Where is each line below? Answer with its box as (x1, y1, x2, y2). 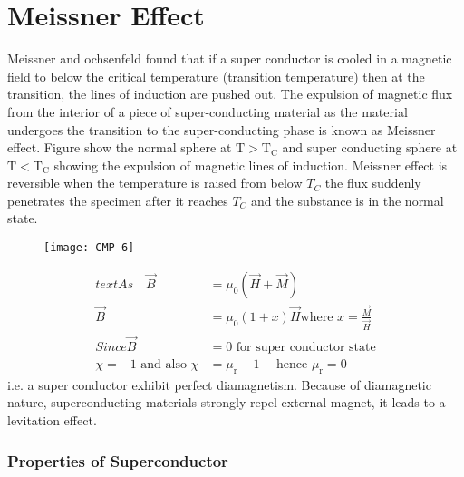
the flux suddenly (324, 173, 421, 192)
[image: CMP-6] (43, 241, 135, 255)
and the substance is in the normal (251, 190, 444, 209)
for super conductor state (236, 340, 376, 354)
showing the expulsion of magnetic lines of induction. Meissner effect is (53, 155, 448, 174)
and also (140, 358, 187, 371)
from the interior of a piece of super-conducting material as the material (7, 102, 408, 121)
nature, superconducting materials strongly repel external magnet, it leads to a (7, 393, 446, 412)
